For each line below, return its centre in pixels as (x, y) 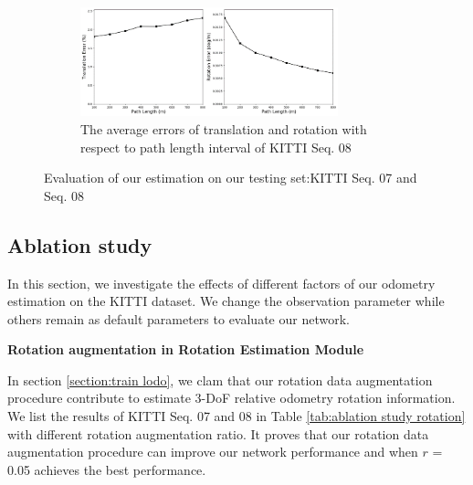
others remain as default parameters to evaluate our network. (179, 318)
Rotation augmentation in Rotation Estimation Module (186, 349)
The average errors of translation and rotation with (224, 128)
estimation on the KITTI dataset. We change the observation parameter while (226, 301)
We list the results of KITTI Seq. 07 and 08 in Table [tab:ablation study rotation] (236, 416)
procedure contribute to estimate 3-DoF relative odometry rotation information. (231, 398)
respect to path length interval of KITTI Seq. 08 (216, 147)
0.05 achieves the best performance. (107, 469)
